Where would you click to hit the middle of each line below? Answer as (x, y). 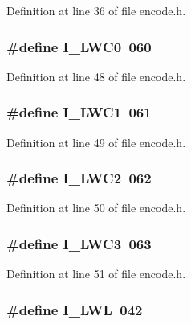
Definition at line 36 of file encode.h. (96, 10)
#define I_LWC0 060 (79, 46)
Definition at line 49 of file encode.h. (96, 142)
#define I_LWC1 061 (79, 112)
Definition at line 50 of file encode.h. (96, 208)
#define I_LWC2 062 (79, 178)
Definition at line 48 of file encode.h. (96, 76)
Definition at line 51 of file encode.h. (96, 274)
